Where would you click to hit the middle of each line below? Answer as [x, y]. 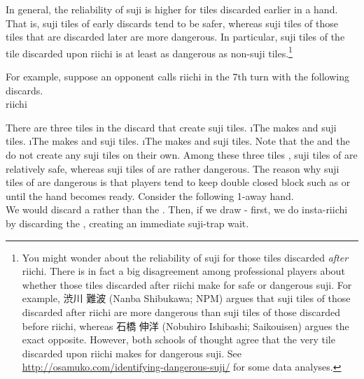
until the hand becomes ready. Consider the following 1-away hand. [150, 195]
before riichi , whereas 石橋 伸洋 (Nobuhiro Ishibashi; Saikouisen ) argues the [185, 326]
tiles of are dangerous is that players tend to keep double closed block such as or [178, 182]
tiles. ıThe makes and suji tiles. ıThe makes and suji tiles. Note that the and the [178, 141]
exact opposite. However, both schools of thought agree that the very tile [178, 339]
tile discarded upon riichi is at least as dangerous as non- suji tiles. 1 [149, 52]
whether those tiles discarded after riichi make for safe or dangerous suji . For [187, 284]
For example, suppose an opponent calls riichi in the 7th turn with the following [177, 77]
